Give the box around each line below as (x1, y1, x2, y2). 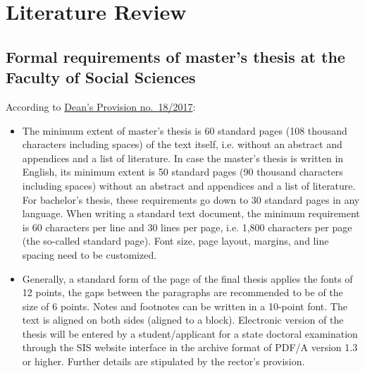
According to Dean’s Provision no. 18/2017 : (6, 99, 196, 114)
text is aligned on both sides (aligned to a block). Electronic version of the (22, 312, 344, 327)
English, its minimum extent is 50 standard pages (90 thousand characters (22, 164, 343, 179)
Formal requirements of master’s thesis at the (6, 45, 345, 67)
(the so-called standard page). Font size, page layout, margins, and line (22, 233, 329, 248)
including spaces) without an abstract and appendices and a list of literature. (22, 178, 356, 192)
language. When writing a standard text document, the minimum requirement (22, 206, 360, 221)
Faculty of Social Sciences (6, 66, 196, 88)
